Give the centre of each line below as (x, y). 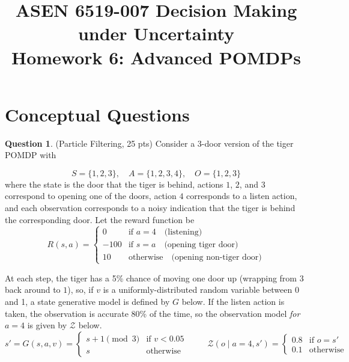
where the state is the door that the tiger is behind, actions (114, 184)
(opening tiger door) (201, 244)
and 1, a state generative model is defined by (87, 302)
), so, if (80, 290)
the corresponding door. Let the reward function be (100, 219)
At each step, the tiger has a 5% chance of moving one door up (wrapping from (151, 278)
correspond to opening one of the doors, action (91, 196)
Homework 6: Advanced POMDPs (156, 57)
